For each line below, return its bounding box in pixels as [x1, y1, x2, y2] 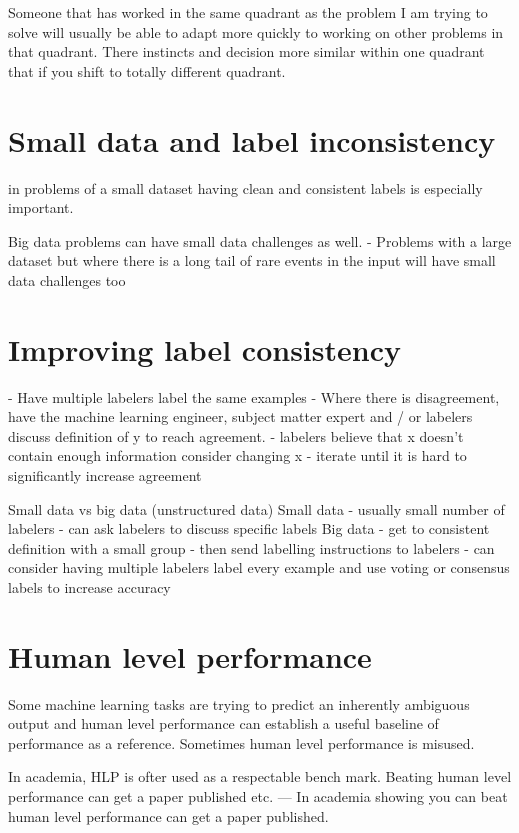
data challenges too [8, 269, 126, 290]
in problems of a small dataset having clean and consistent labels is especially [8, 177, 483, 198]
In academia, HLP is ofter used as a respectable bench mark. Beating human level [8, 766, 512, 787]
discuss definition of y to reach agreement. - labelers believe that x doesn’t [8, 425, 464, 446]
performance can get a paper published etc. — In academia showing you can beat [8, 786, 508, 807]
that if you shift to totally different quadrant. [8, 60, 286, 81]
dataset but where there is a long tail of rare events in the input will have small [8, 250, 496, 271]
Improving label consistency [8, 328, 401, 369]
